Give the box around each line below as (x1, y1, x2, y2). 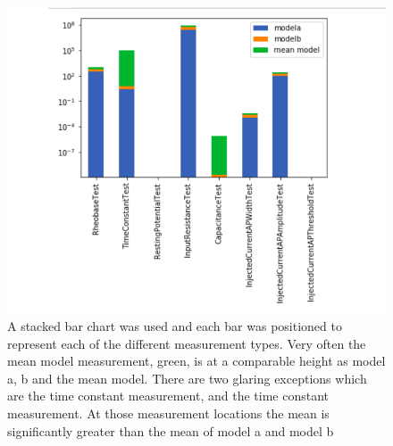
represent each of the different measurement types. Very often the (7, 334, 366, 352)
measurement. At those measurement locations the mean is (7, 404, 330, 423)
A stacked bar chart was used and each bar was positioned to (7, 317, 342, 335)
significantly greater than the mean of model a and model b (7, 421, 334, 440)
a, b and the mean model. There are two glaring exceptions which (7, 368, 367, 387)
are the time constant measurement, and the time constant (7, 386, 329, 405)
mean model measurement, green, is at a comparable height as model (7, 351, 386, 370)
